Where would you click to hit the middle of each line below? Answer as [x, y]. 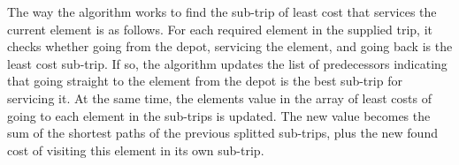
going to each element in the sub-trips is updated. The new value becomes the [219, 115]
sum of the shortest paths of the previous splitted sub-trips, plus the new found [222, 133]
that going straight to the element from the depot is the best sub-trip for [205, 81]
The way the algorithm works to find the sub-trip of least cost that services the [222, 11]
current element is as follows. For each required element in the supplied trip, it [220, 29]
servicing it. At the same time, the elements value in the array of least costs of [219, 97]
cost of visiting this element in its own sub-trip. [136, 150]
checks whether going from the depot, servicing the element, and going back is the [230, 46]
